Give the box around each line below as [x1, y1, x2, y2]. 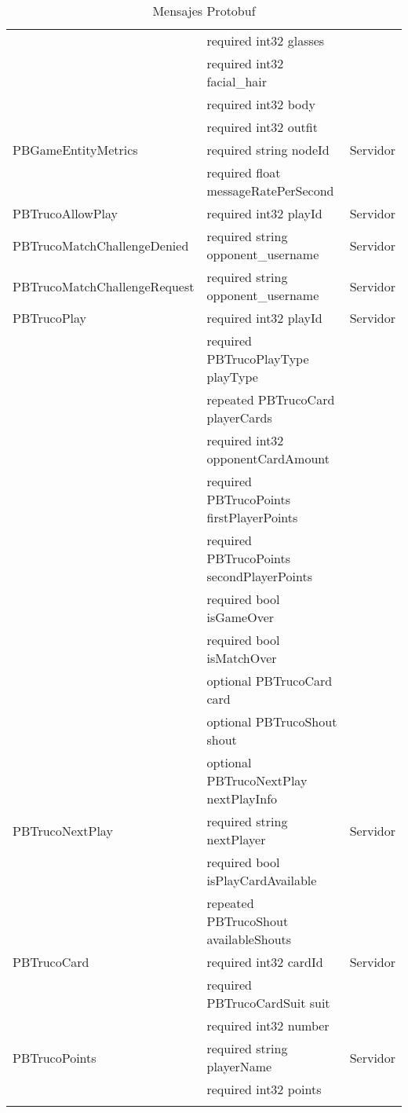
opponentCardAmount [206, 449, 330, 467]
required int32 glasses [206, 31, 325, 49]
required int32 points [206, 1080, 322, 1098]
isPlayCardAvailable [206, 871, 317, 889]
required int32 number [206, 1016, 330, 1034]
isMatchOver [206, 649, 277, 667]
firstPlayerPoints [206, 508, 298, 526]
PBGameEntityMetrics [13, 141, 138, 159]
